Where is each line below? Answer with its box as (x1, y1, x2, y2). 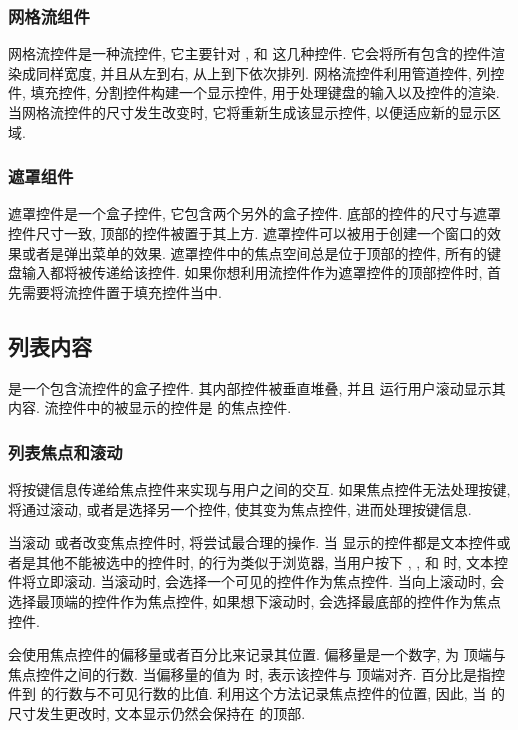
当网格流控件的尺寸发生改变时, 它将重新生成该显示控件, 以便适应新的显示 (8, 102, 488, 122)
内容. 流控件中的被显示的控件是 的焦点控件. (8, 397, 292, 418)
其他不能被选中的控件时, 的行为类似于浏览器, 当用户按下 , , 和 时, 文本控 (35, 551, 509, 572)
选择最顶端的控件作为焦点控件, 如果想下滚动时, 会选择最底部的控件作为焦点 (8, 590, 502, 611)
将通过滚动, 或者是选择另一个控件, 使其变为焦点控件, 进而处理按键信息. (8, 498, 472, 519)
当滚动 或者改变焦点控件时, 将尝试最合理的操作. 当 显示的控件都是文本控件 (8, 532, 497, 553)
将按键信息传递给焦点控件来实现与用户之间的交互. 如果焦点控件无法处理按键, (8, 478, 511, 499)
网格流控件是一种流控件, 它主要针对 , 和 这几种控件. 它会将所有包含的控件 (8, 43, 491, 64)
